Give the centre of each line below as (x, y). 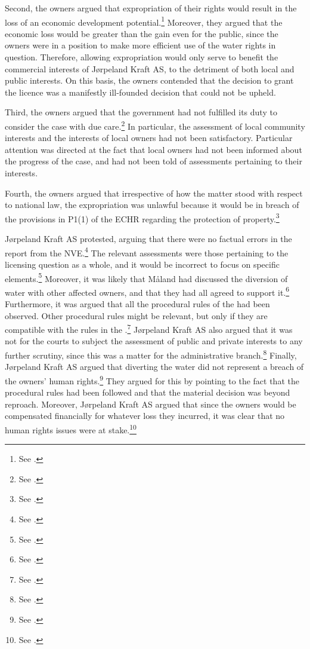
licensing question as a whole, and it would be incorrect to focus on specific (142, 264)
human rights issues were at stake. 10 (71, 428)
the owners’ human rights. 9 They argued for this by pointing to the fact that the (152, 379)
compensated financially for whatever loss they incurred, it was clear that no (145, 416)
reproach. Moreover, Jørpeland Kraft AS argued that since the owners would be (151, 404)
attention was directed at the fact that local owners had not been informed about (154, 149)
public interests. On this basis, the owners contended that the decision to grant (149, 80)
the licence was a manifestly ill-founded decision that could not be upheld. (140, 92)
